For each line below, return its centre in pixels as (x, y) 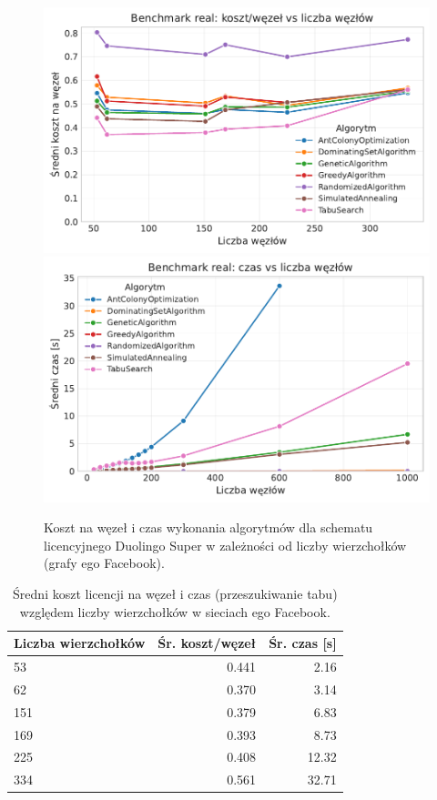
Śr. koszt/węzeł (207, 643)
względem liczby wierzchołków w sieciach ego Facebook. (175, 611)
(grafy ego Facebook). (104, 563)
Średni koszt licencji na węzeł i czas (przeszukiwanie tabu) (175, 593)
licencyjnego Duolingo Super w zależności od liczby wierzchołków (225, 545)
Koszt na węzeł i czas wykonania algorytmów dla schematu (208, 527)
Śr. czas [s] (303, 643)
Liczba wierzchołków (80, 643)
